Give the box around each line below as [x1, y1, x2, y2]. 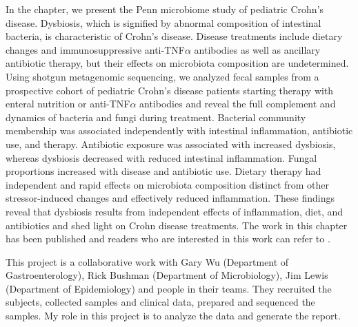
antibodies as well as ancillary [194, 42, 321, 56]
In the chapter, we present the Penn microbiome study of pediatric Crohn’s [6, 2, 324, 16]
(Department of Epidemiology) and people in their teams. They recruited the [6, 281, 332, 295]
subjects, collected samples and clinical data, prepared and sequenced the [6, 295, 315, 309]
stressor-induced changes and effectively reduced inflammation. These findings [6, 191, 335, 205]
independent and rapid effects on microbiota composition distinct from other [6, 177, 330, 191]
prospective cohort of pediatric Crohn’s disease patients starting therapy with [6, 83, 334, 97]
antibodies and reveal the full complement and [139, 96, 336, 111]
